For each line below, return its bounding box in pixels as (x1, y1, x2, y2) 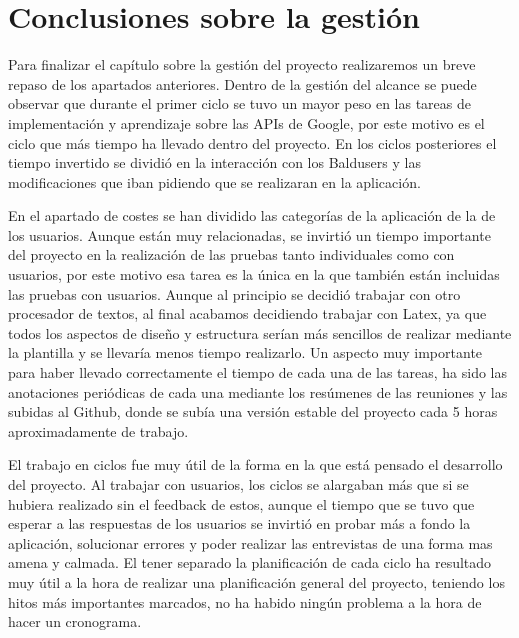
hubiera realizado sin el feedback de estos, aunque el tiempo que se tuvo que (8, 493, 475, 514)
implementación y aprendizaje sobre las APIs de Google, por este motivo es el (8, 112, 485, 133)
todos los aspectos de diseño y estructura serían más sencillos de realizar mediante (8, 322, 512, 343)
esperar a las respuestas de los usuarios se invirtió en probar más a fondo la (8, 513, 471, 534)
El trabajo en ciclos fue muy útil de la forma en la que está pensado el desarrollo (8, 454, 503, 475)
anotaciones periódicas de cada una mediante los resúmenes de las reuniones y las (8, 381, 508, 402)
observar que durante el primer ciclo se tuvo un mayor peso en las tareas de (8, 93, 471, 114)
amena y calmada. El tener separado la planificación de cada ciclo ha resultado (8, 552, 492, 573)
